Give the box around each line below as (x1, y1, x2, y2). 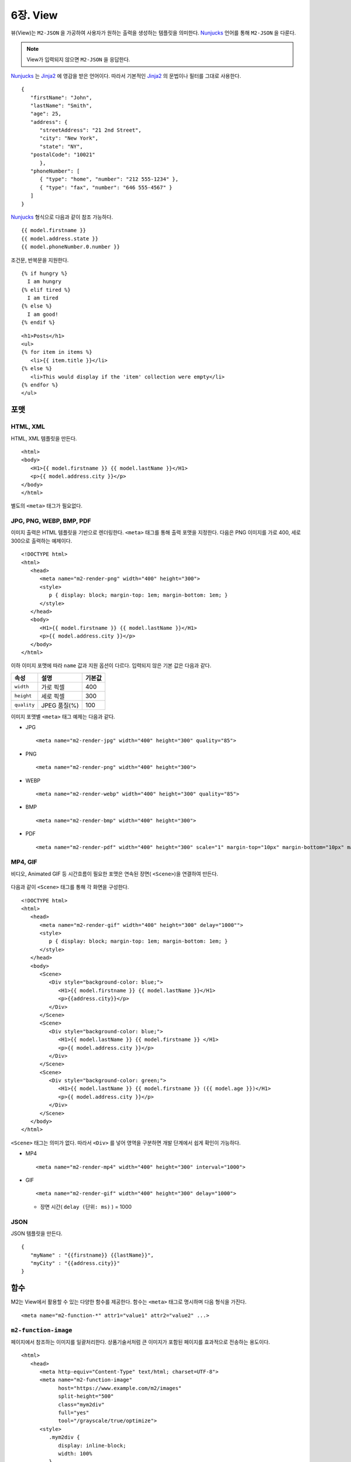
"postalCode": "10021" (30, 151, 96, 158)
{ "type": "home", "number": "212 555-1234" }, (39, 176, 178, 182)
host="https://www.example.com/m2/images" (58, 1385, 182, 1391)
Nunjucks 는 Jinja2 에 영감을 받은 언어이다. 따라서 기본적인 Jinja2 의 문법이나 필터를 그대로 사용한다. (11, 72, 241, 79)
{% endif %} (21, 319, 56, 326)
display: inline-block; (58, 1442, 126, 1449)
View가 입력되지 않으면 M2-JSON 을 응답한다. (26, 56, 130, 63)
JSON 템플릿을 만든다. (11, 1230, 63, 1237)
